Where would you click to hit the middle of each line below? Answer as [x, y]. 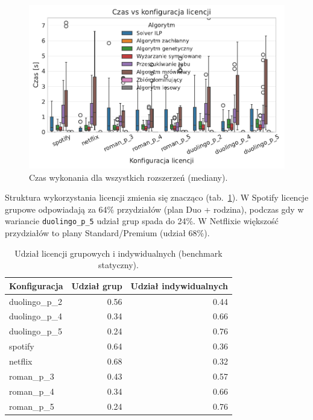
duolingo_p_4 [36, 316]
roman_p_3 [32, 376]
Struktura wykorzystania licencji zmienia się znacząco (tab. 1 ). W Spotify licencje [157, 197]
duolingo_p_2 [36, 301]
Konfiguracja [36, 285]
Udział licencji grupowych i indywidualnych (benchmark [119, 253]
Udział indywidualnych [179, 285]
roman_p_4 [32, 391]
